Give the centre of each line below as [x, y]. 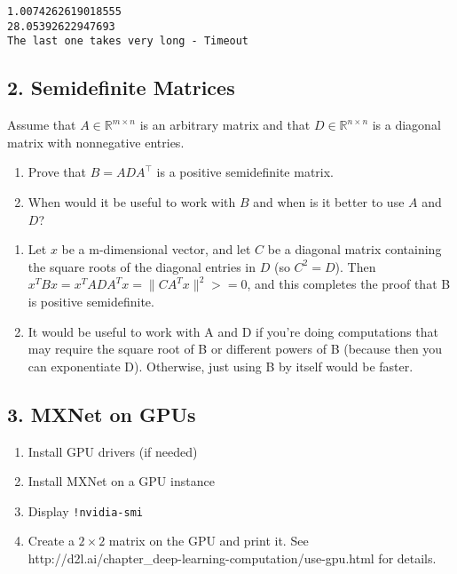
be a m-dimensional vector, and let [156, 249]
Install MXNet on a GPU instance [121, 481]
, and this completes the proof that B [349, 284]
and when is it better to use [329, 201]
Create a [51, 541]
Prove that [57, 172]
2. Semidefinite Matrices [121, 88]
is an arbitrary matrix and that [225, 125]
